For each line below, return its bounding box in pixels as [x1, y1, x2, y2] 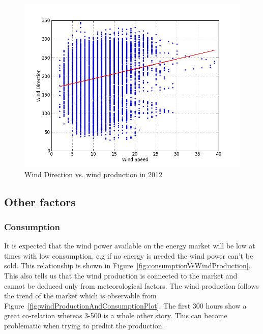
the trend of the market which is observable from [4, 290, 157, 301]
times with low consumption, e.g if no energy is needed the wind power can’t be [4, 250, 253, 261]
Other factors [4, 193, 76, 209]
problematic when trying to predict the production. [4, 320, 164, 330]
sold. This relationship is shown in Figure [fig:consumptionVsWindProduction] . [4, 260, 251, 271]
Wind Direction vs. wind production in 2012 [24, 169, 163, 179]
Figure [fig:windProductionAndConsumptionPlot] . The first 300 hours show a [4, 300, 247, 311]
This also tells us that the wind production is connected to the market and [4, 270, 238, 281]
